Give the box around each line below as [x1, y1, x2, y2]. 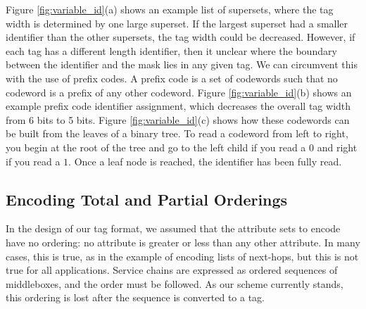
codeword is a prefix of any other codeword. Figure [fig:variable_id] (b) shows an [6, 84, 352, 99]
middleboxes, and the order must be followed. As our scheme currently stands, [6, 276, 343, 291]
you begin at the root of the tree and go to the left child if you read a [6, 139, 306, 154]
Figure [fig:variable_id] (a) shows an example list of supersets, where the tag [6, 2, 334, 16]
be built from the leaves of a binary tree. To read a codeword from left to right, [6, 126, 348, 141]
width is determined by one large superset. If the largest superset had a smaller [6, 15, 348, 30]
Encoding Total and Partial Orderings [6, 188, 288, 210]
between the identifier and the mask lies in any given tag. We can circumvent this [6, 57, 358, 72]
